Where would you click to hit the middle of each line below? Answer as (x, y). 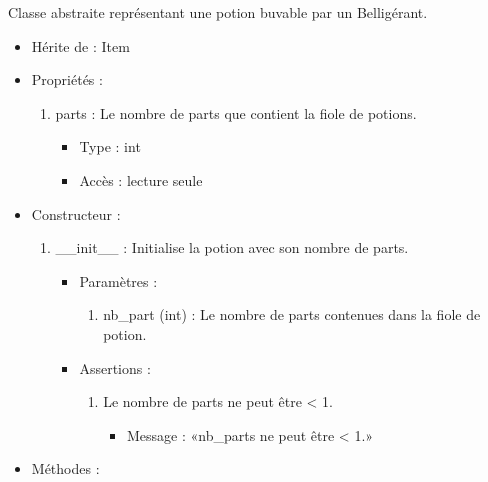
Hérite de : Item (80, 45)
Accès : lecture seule (141, 179)
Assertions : (115, 367)
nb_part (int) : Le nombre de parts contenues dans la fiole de (292, 314)
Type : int (110, 146)
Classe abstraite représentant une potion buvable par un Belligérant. (218, 12)
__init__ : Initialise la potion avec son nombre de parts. (232, 247)
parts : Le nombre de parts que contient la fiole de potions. (236, 112)
